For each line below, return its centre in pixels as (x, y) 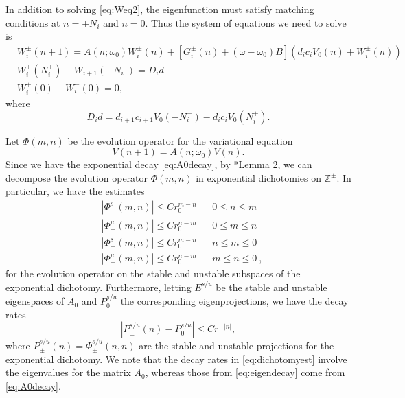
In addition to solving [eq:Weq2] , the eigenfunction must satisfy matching (160, 9)
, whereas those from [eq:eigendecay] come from (245, 372)
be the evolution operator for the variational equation (180, 140)
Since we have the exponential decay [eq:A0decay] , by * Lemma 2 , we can (159, 164)
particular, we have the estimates (75, 191)
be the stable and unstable (271, 286)
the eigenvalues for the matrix (68, 372)
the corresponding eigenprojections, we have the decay (234, 301)
